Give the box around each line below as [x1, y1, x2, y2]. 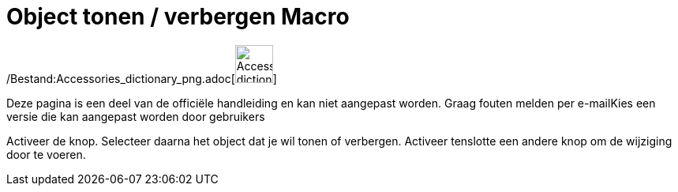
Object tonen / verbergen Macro [6, 3, 350, 30]
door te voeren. [6, 147, 86, 161]
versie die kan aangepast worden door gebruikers [6, 109, 265, 123]
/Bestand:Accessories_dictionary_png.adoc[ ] [6, 71, 277, 85]
